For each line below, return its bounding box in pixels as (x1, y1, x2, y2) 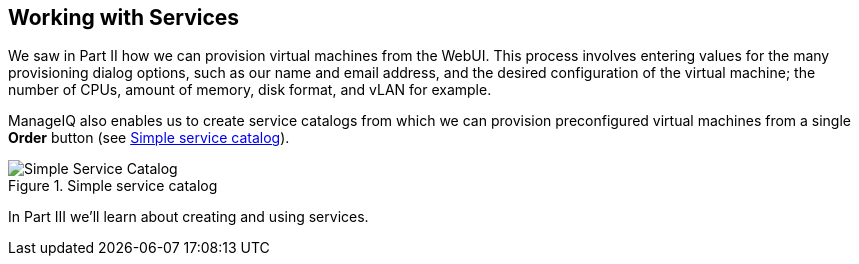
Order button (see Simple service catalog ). (8, 129, 290, 147)
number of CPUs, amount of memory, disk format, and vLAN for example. (8, 81, 492, 99)
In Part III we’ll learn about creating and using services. (8, 208, 369, 226)
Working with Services (8, 5, 240, 30)
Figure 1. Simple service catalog (8, 177, 218, 195)
